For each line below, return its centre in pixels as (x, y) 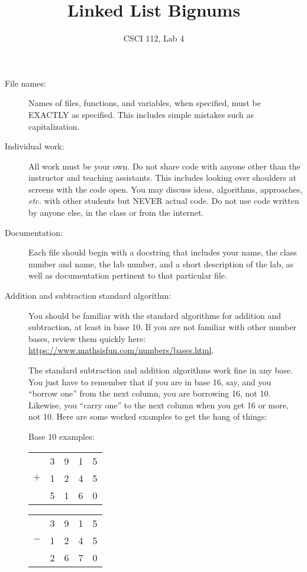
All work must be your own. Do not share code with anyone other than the (164, 166)
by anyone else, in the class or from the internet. (116, 212)
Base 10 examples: (62, 436)
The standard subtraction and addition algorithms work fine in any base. (161, 370)
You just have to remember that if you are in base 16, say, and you (150, 381)
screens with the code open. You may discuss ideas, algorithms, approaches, (166, 189)
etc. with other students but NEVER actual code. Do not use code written (164, 201)
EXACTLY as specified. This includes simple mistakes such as (141, 114)
